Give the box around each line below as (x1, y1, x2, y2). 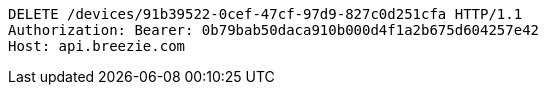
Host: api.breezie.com (8, 38, 186, 54)
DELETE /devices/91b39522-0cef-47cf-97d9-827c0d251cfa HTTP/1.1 (8, 6, 523, 22)
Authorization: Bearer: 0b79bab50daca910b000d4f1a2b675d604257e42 (8, 22, 540, 38)
